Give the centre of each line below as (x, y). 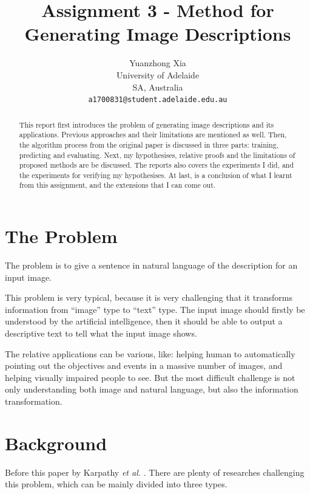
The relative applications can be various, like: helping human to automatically (150, 353)
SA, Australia (158, 87)
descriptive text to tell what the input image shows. (101, 333)
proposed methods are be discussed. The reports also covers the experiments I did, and (157, 165)
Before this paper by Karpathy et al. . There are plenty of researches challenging (155, 472)
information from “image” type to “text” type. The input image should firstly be (155, 309)
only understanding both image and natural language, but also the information (152, 389)
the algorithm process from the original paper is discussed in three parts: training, (149, 144)
